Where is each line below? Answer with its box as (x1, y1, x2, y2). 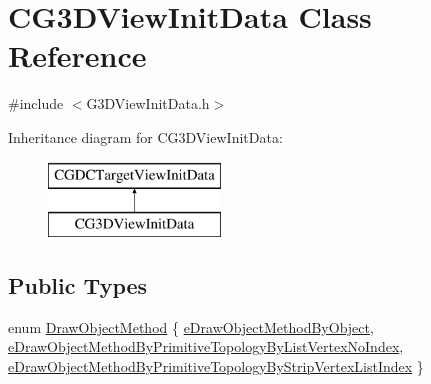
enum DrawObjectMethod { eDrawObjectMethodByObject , (8, 316, 374, 337)
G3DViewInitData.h (86, 93, 210, 114)
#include (8, 93, 64, 114)
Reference (8, 35, 147, 76)
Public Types (8, 270, 148, 301)
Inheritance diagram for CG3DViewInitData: (8, 126, 283, 147)
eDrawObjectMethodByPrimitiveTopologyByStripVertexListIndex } (8, 356, 424, 377)
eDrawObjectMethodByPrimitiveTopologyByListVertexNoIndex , (8, 336, 404, 357)
